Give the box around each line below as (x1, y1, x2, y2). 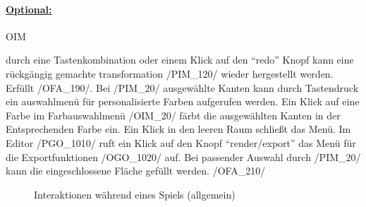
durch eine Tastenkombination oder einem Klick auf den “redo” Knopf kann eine (6, 52, 354, 67)
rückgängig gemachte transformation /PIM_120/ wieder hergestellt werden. (6, 66, 334, 81)
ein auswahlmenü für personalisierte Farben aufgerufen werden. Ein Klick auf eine (6, 94, 360, 109)
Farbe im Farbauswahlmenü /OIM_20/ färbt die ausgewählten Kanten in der (6, 107, 341, 122)
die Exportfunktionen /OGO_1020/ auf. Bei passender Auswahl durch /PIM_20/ (6, 149, 361, 164)
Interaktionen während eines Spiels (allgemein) (34, 187, 236, 201)
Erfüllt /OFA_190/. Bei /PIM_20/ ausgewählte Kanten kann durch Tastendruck (6, 80, 359, 95)
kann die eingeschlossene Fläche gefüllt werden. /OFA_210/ (6, 163, 266, 178)
